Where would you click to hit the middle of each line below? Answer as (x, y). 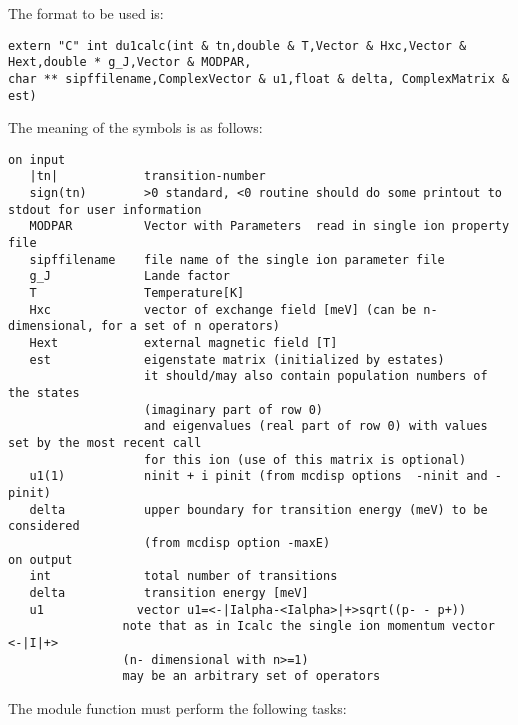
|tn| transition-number (147, 176)
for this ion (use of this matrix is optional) (305, 459)
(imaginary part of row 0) (234, 409)
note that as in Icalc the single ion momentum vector (308, 626)
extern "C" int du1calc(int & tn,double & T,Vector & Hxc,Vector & (237, 45)
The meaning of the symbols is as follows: (135, 127)
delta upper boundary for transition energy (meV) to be (258, 509)
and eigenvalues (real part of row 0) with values (316, 426)
